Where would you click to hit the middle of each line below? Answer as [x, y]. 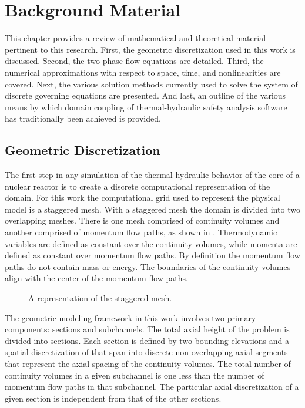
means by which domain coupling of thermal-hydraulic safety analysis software [146, 107]
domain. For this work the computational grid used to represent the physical [143, 198]
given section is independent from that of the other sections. [113, 398]
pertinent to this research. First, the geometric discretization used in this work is [150, 49]
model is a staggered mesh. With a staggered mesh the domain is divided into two [152, 209]
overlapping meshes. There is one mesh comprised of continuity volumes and [142, 220]
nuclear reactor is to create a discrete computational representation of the [138, 186]
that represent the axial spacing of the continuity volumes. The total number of [148, 363]
